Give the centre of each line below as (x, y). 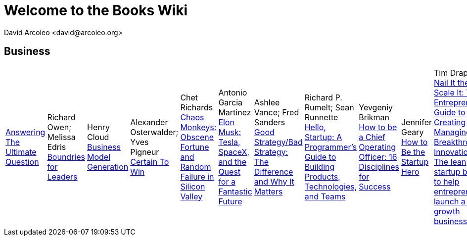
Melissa (61, 137)
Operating (377, 147)
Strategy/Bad (278, 142)
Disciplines (379, 167)
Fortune (195, 147)
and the (233, 162)
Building (320, 167)
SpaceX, (234, 152)
